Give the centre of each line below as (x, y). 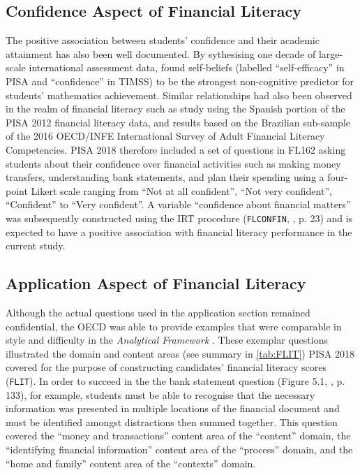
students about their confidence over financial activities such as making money (173, 163)
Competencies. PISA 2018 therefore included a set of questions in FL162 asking (176, 149)
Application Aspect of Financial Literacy (156, 283)
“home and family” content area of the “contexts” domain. (131, 463)
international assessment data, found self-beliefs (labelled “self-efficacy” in (187, 67)
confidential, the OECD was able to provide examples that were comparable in (174, 326)
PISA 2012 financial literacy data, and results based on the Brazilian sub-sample (178, 122)
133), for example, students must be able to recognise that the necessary (160, 394)
